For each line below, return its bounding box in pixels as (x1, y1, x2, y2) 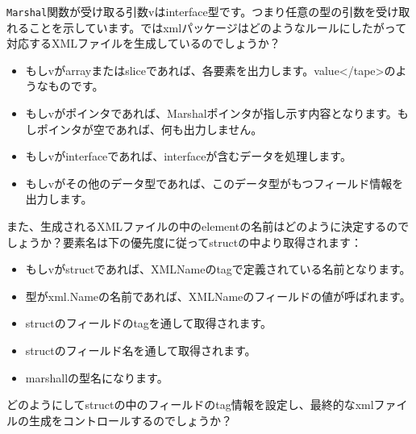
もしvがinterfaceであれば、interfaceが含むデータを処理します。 (25, 148, 352, 165)
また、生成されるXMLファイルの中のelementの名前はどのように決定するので (6, 218, 410, 234)
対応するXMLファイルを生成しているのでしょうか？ (6, 35, 281, 52)
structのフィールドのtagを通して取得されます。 (25, 315, 272, 332)
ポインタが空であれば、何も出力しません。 (36, 120, 263, 137)
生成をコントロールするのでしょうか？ (28, 411, 232, 428)
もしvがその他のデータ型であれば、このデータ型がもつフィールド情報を (25, 174, 404, 191)
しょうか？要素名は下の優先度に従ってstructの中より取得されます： (6, 233, 362, 250)
